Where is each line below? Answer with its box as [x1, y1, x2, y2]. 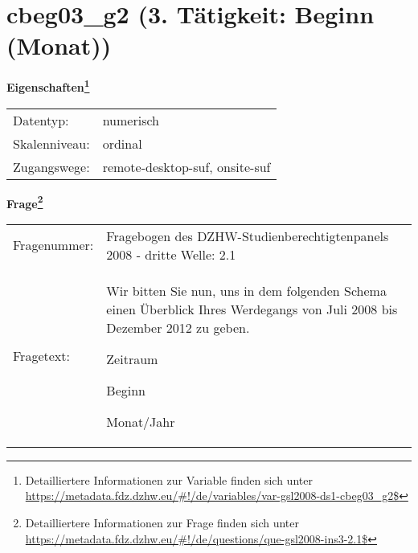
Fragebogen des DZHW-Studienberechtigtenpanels [106, 226, 389, 245]
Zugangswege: [13, 157, 90, 176]
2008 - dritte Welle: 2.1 [106, 244, 236, 264]
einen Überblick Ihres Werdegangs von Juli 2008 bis [106, 299, 398, 318]
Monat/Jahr [106, 412, 175, 431]
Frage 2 [6, 192, 43, 211]
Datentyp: [13, 110, 69, 129]
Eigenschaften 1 [6, 76, 90, 95]
